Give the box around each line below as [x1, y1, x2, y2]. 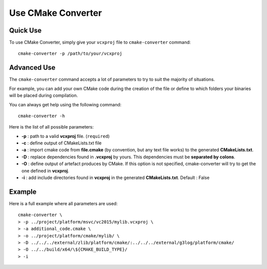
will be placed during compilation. [9, 92, 78, 98]
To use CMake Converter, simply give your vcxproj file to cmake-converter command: [9, 40, 191, 45]
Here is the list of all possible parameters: [9, 124, 94, 130]
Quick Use [9, 26, 42, 35]
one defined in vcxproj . [21, 168, 69, 174]
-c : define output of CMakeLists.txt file [21, 140, 102, 146]
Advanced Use [9, 63, 56, 72]
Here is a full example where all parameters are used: [9, 200, 118, 206]
